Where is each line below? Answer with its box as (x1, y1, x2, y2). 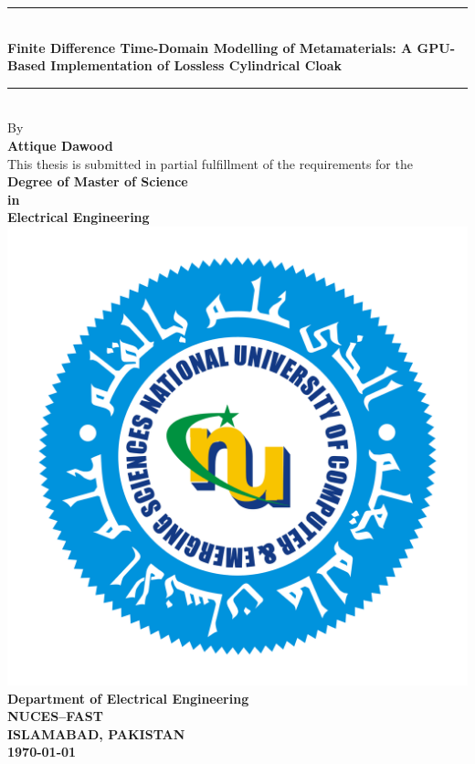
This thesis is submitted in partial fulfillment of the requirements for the (7, 154, 413, 173)
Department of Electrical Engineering (7, 688, 249, 707)
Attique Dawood (7, 135, 113, 154)
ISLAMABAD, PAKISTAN (7, 724, 185, 743)
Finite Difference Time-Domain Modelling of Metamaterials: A (7, 37, 413, 57)
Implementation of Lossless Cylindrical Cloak (50, 56, 343, 75)
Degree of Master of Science (7, 172, 188, 191)
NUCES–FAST (7, 706, 103, 726)
